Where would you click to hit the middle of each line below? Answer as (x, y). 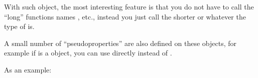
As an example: (28, 69)
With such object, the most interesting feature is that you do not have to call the (129, 6)
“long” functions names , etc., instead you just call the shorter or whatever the (125, 16)
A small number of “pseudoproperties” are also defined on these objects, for (120, 43)
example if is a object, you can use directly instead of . (88, 53)
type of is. (19, 26)
